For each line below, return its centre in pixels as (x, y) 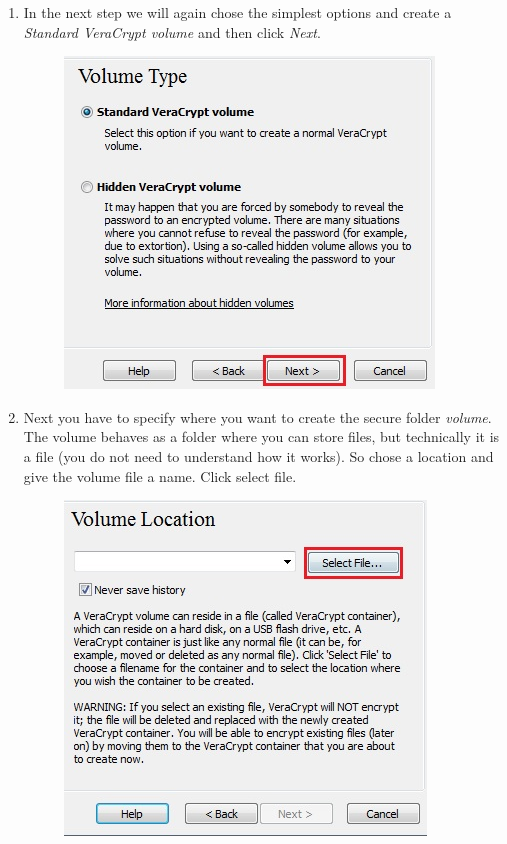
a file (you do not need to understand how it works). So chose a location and (258, 455)
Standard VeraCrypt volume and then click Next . (172, 31)
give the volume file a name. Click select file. (160, 475)
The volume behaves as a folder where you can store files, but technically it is (261, 436)
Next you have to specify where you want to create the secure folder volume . (257, 416)
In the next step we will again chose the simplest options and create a (237, 12)
